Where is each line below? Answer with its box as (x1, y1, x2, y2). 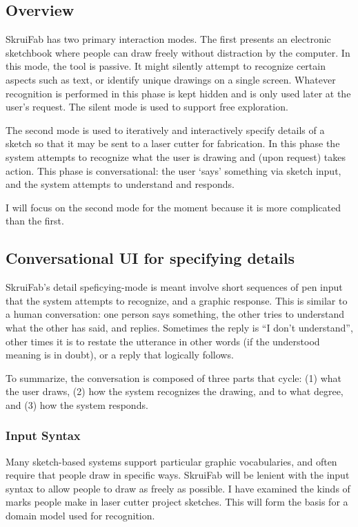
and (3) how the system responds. (6, 397, 148, 412)
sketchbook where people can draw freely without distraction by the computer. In (6, 45, 350, 59)
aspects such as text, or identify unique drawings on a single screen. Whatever (6, 72, 336, 86)
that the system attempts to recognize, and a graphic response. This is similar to (6, 293, 348, 307)
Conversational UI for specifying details (6, 247, 295, 269)
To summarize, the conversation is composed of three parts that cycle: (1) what (6, 370, 341, 385)
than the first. (6, 213, 64, 228)
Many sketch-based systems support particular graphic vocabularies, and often (6, 454, 337, 468)
